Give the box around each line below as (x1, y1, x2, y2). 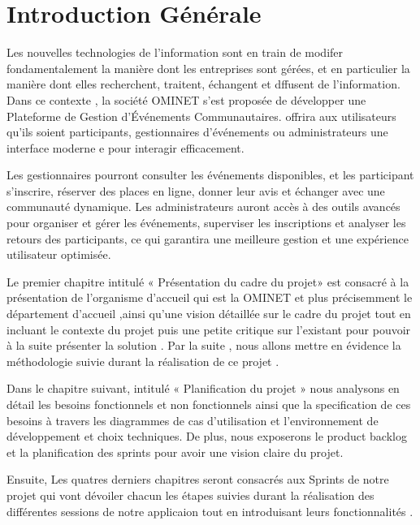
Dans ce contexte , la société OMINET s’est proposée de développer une (6, 91, 366, 108)
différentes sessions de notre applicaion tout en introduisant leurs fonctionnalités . (6, 502, 414, 519)
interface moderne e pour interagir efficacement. (6, 139, 245, 156)
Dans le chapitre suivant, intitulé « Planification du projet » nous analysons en (6, 380, 400, 397)
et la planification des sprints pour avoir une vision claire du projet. (6, 443, 344, 460)
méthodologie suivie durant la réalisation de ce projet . (6, 352, 279, 369)
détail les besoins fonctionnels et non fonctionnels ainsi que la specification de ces (6, 396, 411, 412)
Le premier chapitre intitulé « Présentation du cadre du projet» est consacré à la (6, 273, 409, 290)
